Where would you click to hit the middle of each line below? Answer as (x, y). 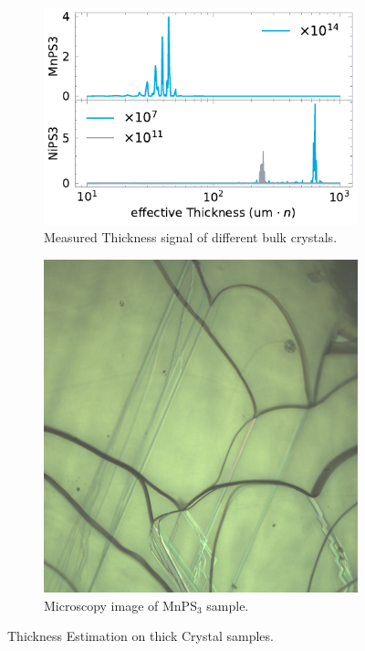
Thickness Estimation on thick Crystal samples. (141, 636)
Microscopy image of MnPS (120, 605)
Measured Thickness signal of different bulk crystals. (191, 237)
